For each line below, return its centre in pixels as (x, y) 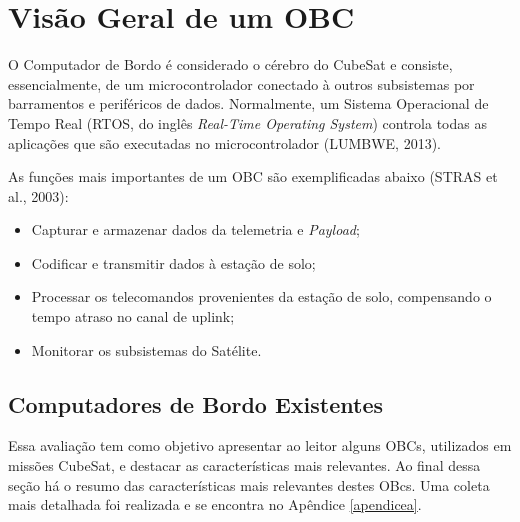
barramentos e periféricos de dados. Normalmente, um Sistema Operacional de (248, 103)
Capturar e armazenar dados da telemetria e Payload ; (195, 229)
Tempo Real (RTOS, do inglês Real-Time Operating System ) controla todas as (247, 122)
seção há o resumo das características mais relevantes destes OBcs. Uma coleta (249, 484)
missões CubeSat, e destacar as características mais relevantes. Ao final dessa (244, 465)
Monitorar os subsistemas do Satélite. (146, 349)
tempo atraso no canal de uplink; (133, 316)
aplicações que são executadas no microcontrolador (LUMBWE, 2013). (224, 142)
